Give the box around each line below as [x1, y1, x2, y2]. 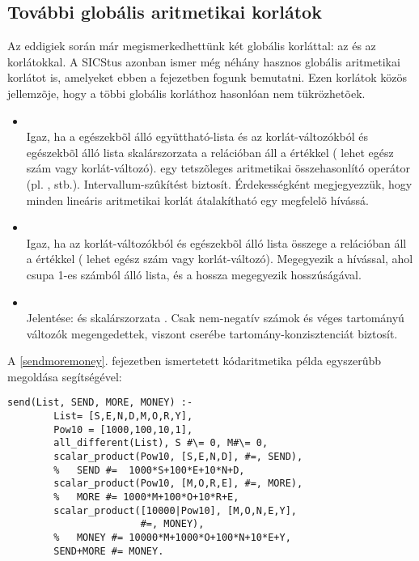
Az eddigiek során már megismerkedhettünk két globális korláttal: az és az [7, 37, 376, 54]
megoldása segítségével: [7, 368, 122, 385]
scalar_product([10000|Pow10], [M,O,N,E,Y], [53, 504, 297, 516]
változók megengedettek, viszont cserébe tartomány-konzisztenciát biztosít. [26, 325, 398, 342]
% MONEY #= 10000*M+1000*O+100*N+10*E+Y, [53, 532, 291, 544]
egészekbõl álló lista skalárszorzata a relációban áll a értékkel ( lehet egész [26, 143, 394, 160]
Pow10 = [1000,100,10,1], [53, 423, 193, 436]
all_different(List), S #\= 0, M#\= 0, [53, 437, 269, 449]
